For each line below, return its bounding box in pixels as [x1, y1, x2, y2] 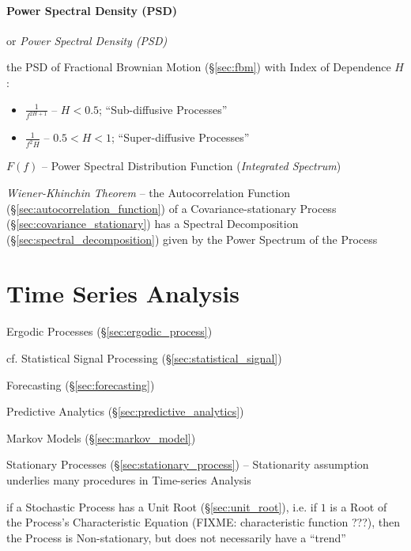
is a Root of [330, 498, 387, 515]
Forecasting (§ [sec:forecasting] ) [6, 376, 155, 393]
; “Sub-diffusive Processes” [99, 101, 228, 117]
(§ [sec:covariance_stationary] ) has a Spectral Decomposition [6, 215, 299, 232]
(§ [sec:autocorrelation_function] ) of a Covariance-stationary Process [6, 199, 337, 216]
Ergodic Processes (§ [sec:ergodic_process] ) [6, 323, 213, 340]
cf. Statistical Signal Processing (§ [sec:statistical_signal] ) [6, 350, 282, 367]
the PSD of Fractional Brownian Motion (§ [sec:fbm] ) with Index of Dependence [6, 59, 391, 75]
